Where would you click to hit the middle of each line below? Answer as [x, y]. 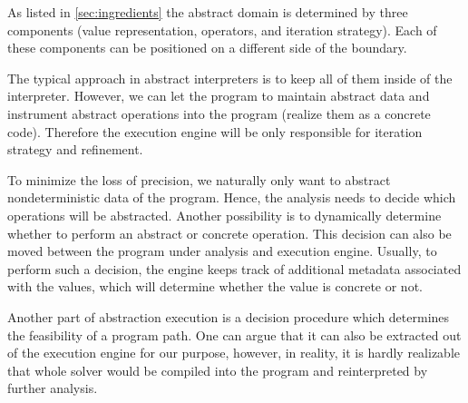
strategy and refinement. [75, 149]
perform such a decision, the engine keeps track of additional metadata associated [234, 268]
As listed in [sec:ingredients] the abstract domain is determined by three [208, 12]
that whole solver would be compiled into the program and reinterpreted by [218, 370]
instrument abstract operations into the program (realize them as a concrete [219, 113]
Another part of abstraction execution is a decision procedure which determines [229, 316]
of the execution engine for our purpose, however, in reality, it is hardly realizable [234, 353]
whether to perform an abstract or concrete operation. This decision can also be [229, 233]
